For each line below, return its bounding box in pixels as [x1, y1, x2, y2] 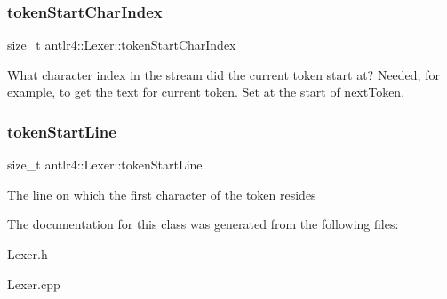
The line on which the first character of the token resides [7, 185, 316, 203]
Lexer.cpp [7, 274, 60, 293]
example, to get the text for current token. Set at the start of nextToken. [7, 83, 405, 101]
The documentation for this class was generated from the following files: [7, 215, 399, 233]
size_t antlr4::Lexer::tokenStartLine [7, 155, 203, 174]
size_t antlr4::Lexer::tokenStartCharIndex [7, 35, 236, 54]
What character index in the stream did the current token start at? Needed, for [7, 65, 440, 83]
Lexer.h [7, 245, 48, 263]
